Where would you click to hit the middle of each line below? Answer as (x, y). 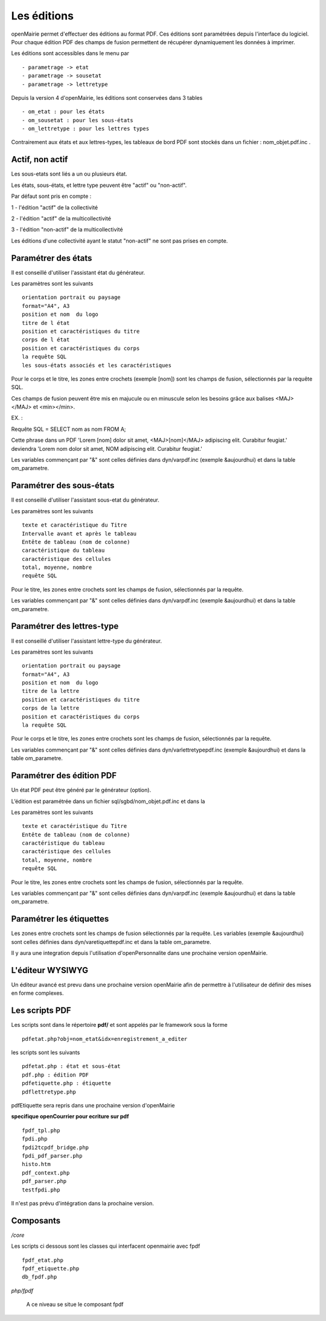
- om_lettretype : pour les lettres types (86, 129)
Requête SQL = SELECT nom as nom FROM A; (69, 429)
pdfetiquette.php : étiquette (67, 1083)
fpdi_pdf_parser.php (52, 1156)
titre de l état (46, 323)
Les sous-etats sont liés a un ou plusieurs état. (69, 174)
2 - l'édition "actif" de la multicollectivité (61, 218)
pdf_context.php (46, 1173)
